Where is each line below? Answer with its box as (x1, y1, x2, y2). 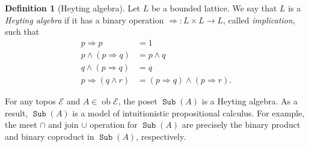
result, (5, 106, 28, 119)
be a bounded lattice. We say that (151, 2, 277, 14)
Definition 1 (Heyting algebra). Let (5, 2, 141, 14)
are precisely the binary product (182, 118, 301, 131)
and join (48, 118, 79, 131)
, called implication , (223, 13, 295, 26)
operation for (90, 118, 138, 131)
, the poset (118, 94, 158, 107)
